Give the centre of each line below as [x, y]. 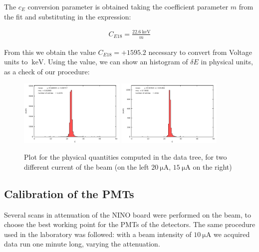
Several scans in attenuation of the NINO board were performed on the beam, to [128, 214]
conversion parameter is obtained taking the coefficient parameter [128, 6]
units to [16, 62]
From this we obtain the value [50, 52]
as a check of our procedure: [47, 71]
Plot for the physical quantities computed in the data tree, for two [126, 157]
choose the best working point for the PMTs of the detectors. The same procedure [130, 224]
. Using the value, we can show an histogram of [116, 62]
